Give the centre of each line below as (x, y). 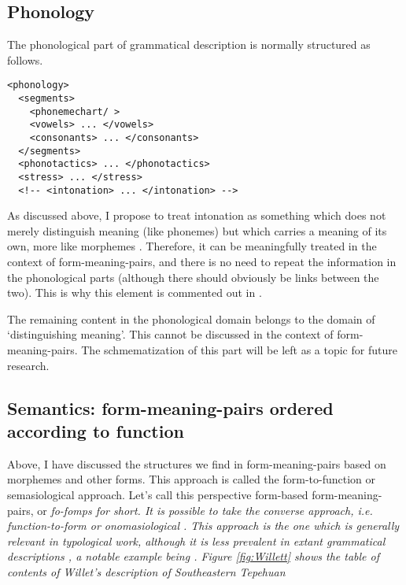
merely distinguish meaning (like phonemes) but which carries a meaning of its (197, 230)
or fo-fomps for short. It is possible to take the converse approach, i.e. (205, 510)
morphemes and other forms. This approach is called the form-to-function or (191, 479)
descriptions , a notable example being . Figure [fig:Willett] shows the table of (194, 556)
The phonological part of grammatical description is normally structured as (189, 44)
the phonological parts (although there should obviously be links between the (193, 277)
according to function (96, 431)
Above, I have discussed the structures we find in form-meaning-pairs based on (197, 463)
